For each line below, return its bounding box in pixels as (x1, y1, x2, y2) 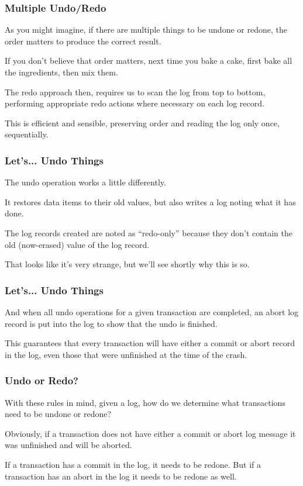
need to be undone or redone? (5, 408, 112, 420)
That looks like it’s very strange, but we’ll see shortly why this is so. (5, 258, 250, 270)
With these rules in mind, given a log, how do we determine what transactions (5, 396, 285, 408)
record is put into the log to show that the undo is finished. (5, 317, 218, 329)
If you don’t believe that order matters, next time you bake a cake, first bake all (5, 54, 292, 67)
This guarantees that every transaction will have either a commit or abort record (5, 337, 295, 349)
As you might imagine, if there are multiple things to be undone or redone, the (5, 23, 287, 36)
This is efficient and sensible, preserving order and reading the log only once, (5, 116, 280, 129)
